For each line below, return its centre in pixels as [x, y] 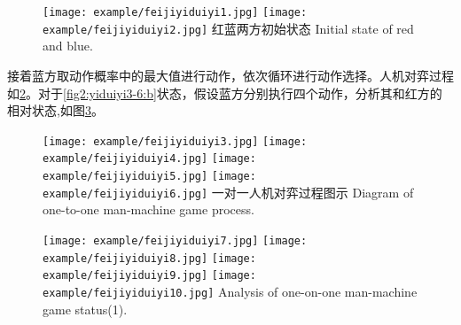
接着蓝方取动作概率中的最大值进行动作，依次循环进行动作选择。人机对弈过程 [230, 75]
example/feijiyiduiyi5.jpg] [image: [149, 176]
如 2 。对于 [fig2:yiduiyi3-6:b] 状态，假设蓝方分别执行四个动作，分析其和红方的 [225, 93]
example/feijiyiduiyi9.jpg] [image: [149, 276]
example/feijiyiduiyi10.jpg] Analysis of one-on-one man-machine [230, 291]
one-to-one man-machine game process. [148, 209]
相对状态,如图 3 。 [55, 110]
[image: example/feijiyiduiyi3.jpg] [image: [175, 141]
